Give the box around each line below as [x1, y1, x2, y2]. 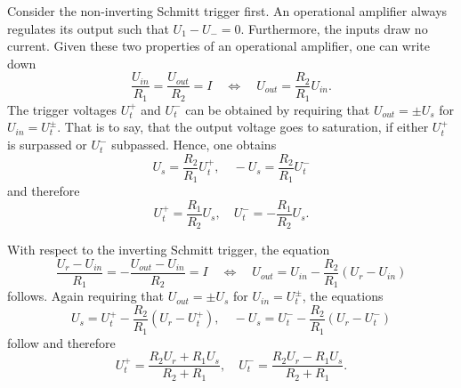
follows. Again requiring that [7, 287, 164, 305]
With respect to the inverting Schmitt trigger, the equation [7, 240, 330, 259]
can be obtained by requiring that [185, 100, 370, 118]
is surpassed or [7, 135, 87, 154]
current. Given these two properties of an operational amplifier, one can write [7, 36, 430, 55]
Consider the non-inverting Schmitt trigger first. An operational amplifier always [7, 2, 448, 20]
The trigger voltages [7, 100, 117, 118]
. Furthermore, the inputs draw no [240, 19, 428, 37]
